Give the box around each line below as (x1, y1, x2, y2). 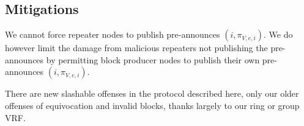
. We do (264, 28, 293, 41)
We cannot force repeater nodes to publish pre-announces (5, 28, 220, 41)
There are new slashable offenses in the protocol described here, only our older (5, 87, 299, 100)
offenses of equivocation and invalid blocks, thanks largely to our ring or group (5, 99, 300, 111)
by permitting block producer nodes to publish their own (46, 53, 260, 66)
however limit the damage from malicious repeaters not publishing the (5, 41, 268, 54)
